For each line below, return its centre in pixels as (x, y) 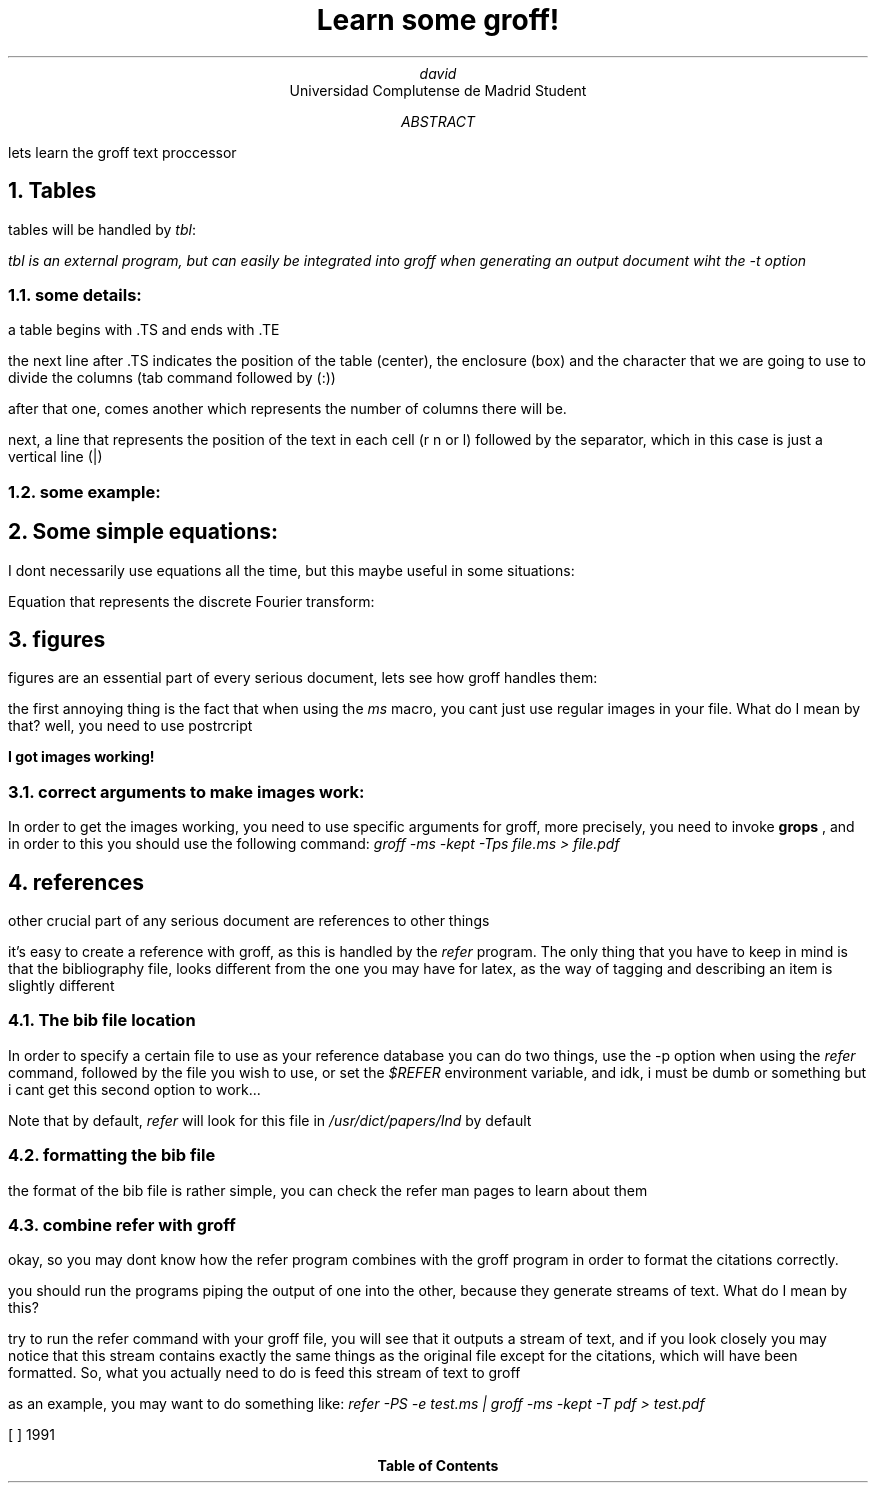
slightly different (61, 985)
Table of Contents (438, 1466)
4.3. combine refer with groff (122, 1224)
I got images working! (81, 757)
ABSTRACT (438, 121)
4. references (76, 882)
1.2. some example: (84, 491)
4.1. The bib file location (102, 1020)
